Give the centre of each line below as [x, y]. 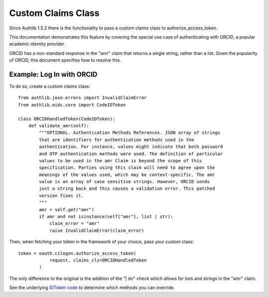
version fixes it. [62, 195]
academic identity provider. [37, 44]
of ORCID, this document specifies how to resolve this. [65, 60]
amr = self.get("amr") [67, 209]
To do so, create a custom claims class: [50, 86]
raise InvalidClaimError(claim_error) [97, 230]
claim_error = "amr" [74, 224]
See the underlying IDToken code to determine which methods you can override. [92, 288]
